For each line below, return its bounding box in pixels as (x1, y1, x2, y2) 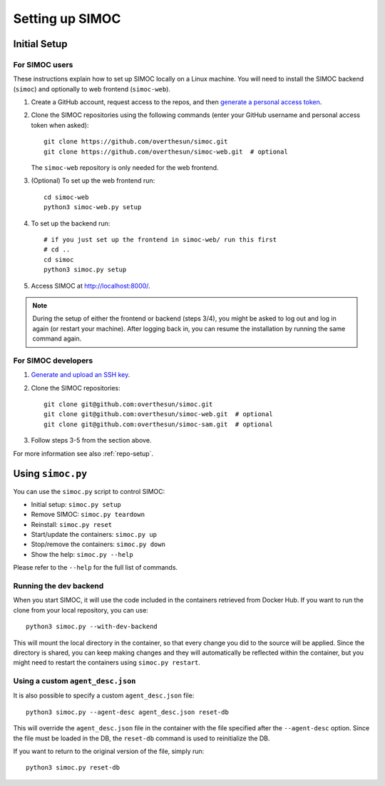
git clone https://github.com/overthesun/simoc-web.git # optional (43, 147, 288, 156)
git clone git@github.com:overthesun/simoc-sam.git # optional (43, 420, 274, 428)
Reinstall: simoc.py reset (31, 520, 113, 528)
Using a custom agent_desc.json (13, 676, 136, 686)
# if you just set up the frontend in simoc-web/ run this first (43, 236, 277, 243)
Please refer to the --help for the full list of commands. (13, 563, 178, 572)
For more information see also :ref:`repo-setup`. (13, 449, 153, 458)
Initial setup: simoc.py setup (31, 500, 121, 508)
